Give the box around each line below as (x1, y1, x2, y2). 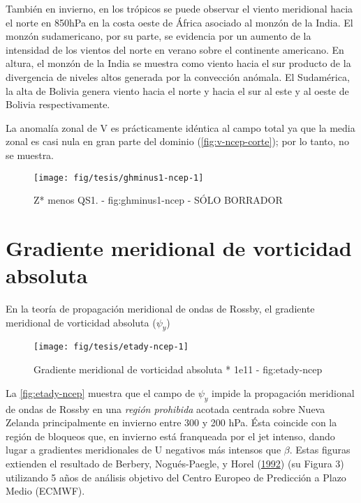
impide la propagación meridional (212, 385, 355, 400)
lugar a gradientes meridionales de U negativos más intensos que (6, 442, 281, 457)
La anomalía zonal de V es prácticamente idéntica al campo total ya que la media (6, 120, 355, 135)
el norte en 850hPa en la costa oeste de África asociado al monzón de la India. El (6, 15, 353, 29)
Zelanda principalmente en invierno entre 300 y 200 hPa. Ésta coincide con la (6, 415, 337, 430)
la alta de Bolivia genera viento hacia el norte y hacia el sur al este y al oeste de (6, 83, 349, 98)
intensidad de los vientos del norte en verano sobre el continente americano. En (6, 42, 344, 57)
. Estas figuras (289, 442, 351, 457)
